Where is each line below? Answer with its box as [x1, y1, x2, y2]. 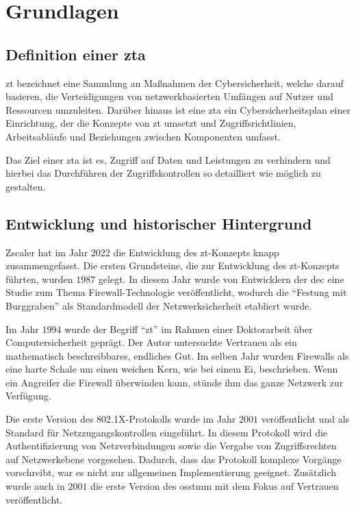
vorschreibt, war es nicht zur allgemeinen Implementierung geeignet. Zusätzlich [5, 465, 337, 480]
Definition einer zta [5, 43, 146, 64]
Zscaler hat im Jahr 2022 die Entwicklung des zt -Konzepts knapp [5, 245, 279, 259]
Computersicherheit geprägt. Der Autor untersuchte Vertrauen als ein [5, 335, 297, 349]
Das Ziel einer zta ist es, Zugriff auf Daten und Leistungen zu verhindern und [5, 152, 331, 166]
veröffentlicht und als [261, 412, 350, 426]
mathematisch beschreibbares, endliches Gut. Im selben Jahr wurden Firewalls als [5, 348, 349, 362]
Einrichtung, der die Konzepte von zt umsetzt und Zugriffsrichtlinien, [5, 116, 296, 130]
